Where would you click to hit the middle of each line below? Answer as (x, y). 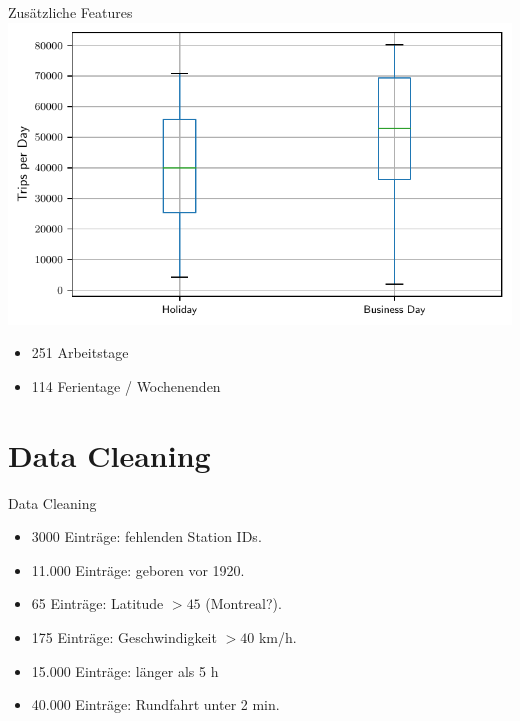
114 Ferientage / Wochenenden (126, 385)
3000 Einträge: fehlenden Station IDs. (146, 536)
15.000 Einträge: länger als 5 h (125, 670)
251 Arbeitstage (80, 352)
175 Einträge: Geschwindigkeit (124, 637)
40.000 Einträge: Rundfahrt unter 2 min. (155, 704)
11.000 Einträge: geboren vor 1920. (138, 569)
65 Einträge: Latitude (97, 603)
